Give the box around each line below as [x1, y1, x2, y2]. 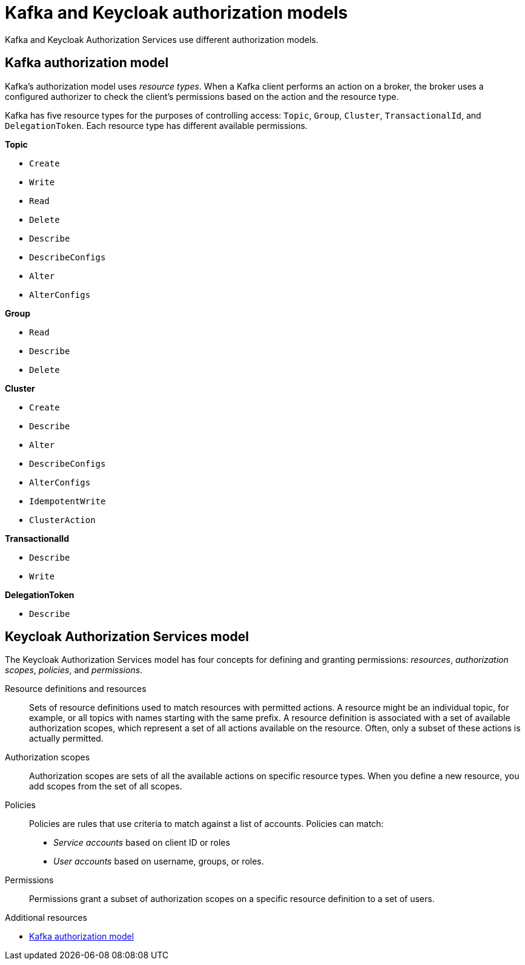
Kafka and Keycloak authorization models [5, 2, 348, 23]
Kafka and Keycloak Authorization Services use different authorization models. [5, 34, 319, 45]
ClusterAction [29, 515, 96, 525]
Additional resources [5, 912, 87, 923]
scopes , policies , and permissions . [5, 665, 143, 676]
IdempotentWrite [29, 496, 106, 506]
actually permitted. [29, 733, 104, 744]
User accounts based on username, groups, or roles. [53, 856, 264, 867]
